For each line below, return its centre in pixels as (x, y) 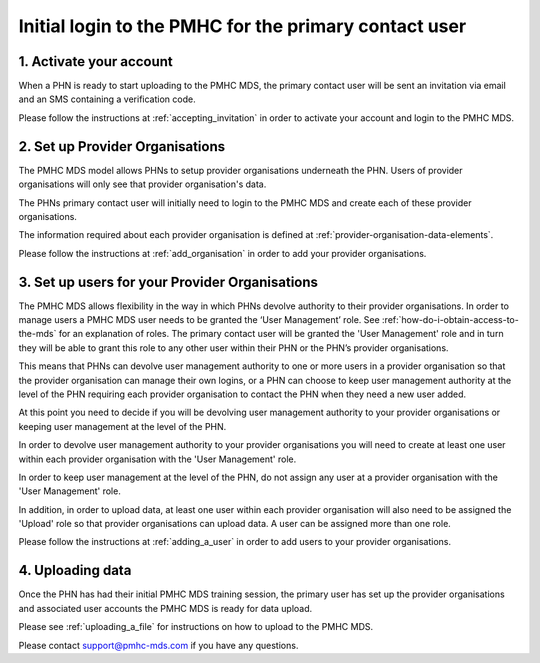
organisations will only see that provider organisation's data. (142, 184)
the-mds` (37, 334)
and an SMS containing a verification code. (107, 99)
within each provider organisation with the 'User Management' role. (157, 459)
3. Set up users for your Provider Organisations (168, 281)
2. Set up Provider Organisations (121, 146)
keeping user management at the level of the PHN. (122, 426)
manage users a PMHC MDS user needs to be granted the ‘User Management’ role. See (199, 319)
